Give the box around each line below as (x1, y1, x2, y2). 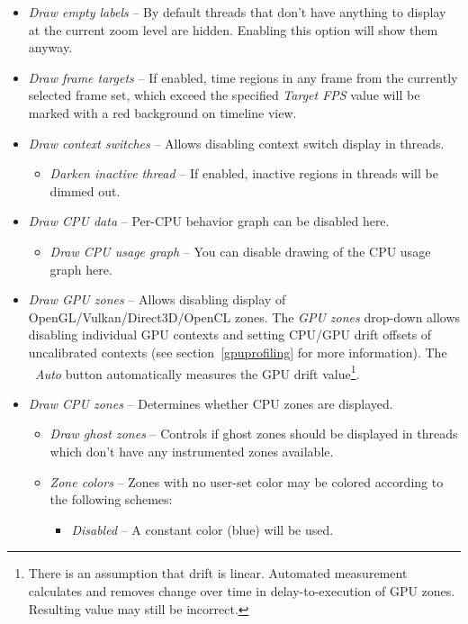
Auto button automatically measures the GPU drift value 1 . (34, 361, 360, 383)
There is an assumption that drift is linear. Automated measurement (28, 564, 408, 583)
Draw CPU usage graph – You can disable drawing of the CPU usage (49, 241, 431, 260)
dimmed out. (49, 181, 121, 200)
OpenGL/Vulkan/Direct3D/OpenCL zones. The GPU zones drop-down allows (28, 307, 461, 326)
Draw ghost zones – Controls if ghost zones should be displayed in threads (49, 424, 458, 443)
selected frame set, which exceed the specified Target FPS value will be (28, 86, 420, 104)
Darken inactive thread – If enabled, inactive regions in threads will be (49, 164, 438, 183)
